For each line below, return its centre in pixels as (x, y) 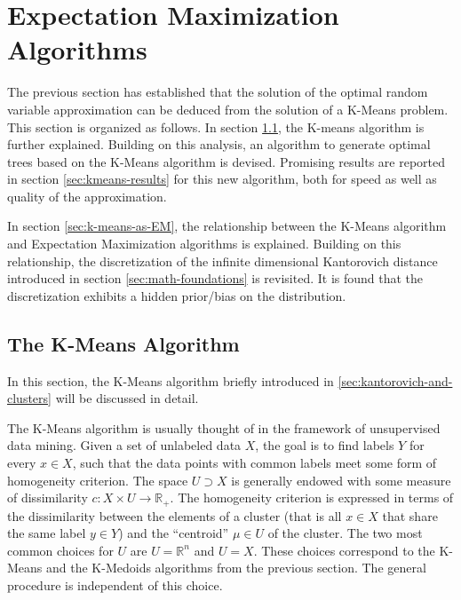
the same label (47, 533)
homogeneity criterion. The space (98, 480)
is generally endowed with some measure (341, 480)
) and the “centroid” (174, 533)
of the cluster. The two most (345, 533)
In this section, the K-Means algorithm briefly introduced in (171, 380)
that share (410, 515)
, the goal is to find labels (325, 445)
